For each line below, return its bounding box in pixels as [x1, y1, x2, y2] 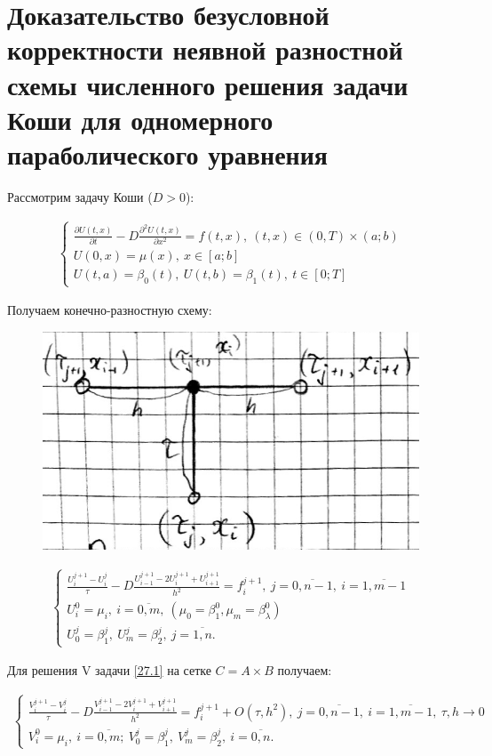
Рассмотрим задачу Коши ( [7, 187, 153, 205]
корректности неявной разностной [7, 31, 403, 68]
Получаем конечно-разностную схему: [7, 301, 212, 319]
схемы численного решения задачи [7, 66, 409, 102]
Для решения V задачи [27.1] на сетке [7, 661, 211, 680]
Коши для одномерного [7, 101, 274, 137]
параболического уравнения [7, 135, 328, 172]
